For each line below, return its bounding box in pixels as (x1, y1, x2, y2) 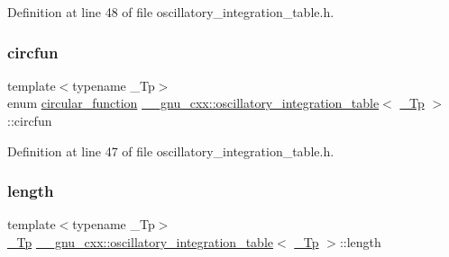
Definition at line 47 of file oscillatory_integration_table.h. (7, 141, 334, 160)
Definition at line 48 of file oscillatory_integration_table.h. (7, 3, 334, 21)
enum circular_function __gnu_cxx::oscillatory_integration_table (7, 93, 380, 112)
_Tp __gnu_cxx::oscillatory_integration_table (7, 233, 273, 251)
